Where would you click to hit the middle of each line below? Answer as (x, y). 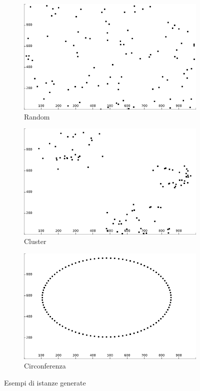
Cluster (35, 241)
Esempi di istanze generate (45, 383)
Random (37, 116)
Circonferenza (45, 366)
